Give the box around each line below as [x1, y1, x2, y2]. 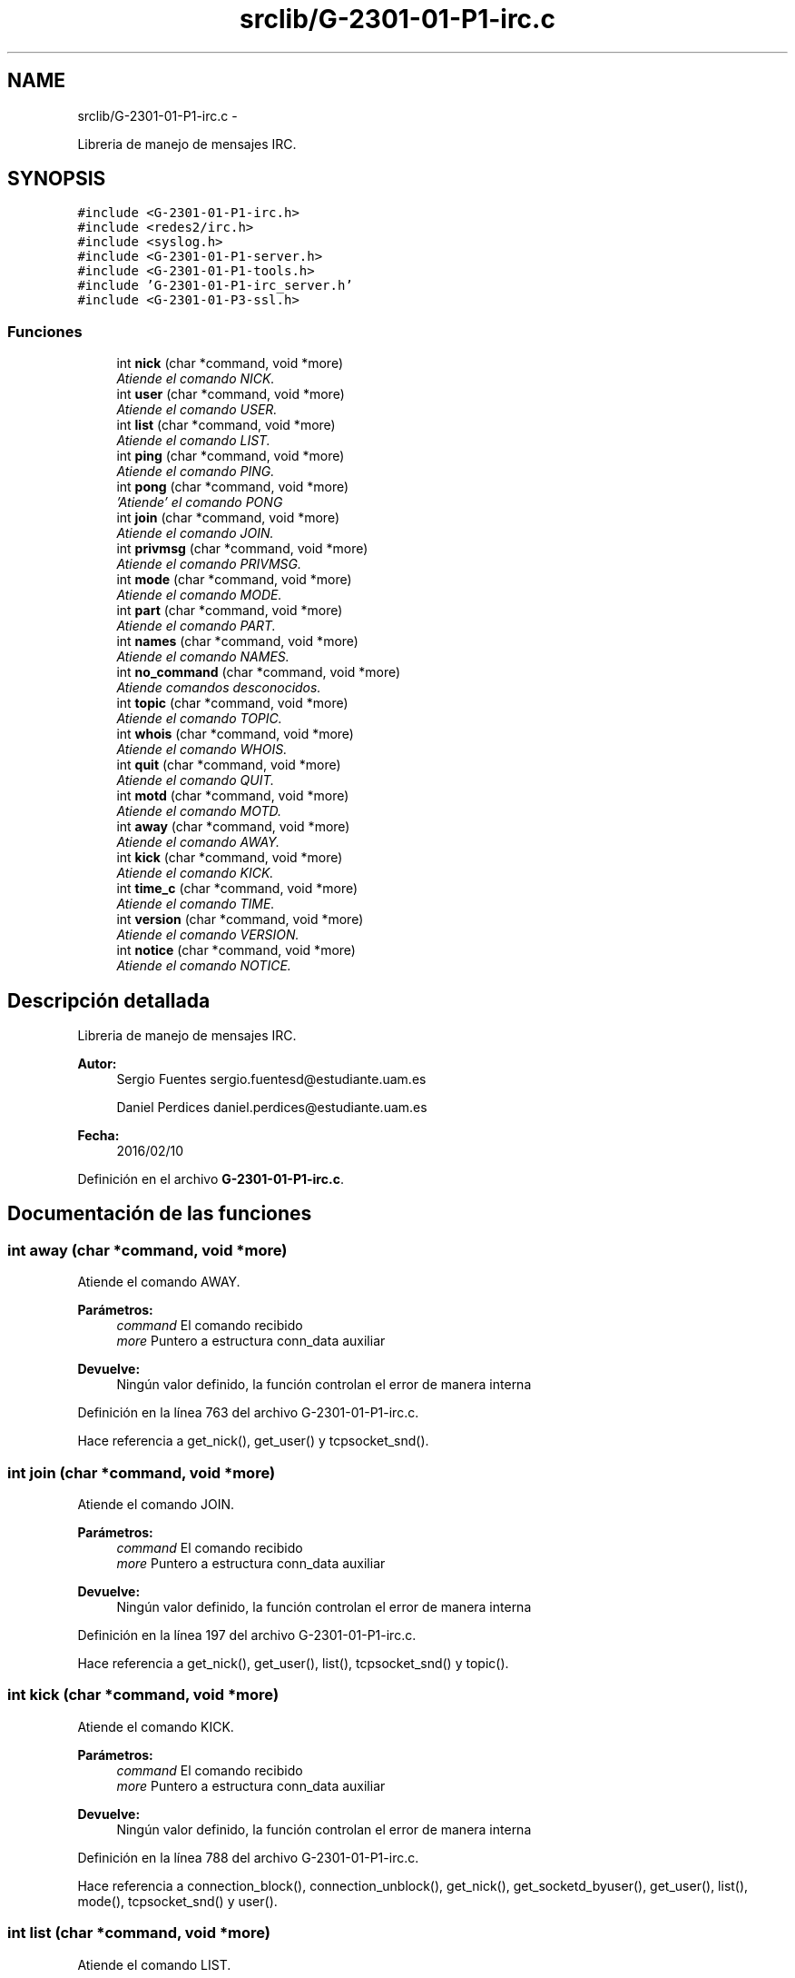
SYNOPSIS [7, 167, 106, 191]
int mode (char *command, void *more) [116, 572, 352, 588]
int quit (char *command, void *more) [116, 757, 341, 773]
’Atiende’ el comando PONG [116, 494, 283, 511]
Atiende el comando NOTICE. [116, 958, 291, 974]
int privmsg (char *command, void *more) [116, 541, 368, 557]
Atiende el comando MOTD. [116, 803, 282, 820]
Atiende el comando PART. [116, 618, 276, 634]
